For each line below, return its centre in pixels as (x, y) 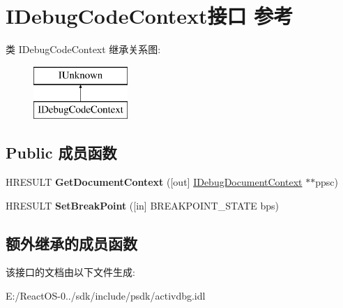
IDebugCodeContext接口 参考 (150, 16)
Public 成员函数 (61, 153)
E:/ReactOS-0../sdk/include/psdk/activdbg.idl (106, 296)
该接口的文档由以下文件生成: (70, 272)
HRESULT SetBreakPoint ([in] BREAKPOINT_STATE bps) (143, 205)
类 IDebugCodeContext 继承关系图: (83, 49)
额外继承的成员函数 (71, 243)
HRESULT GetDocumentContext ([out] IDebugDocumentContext (154, 182)
